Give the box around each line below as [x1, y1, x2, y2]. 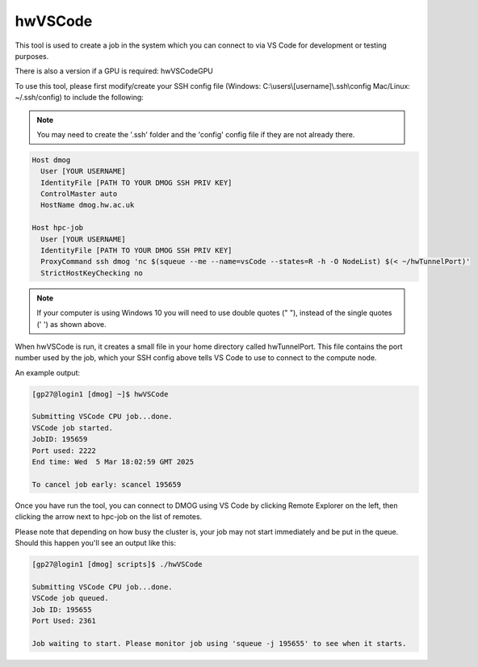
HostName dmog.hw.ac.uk [40, 200, 135, 210]
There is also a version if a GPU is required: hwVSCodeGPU [15, 66, 214, 76]
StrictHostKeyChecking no [40, 268, 143, 278]
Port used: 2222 [31, 446, 97, 455]
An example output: [15, 367, 81, 377]
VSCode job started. [31, 423, 113, 432]
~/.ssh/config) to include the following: [15, 93, 145, 103]
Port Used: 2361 [31, 616, 97, 625]
